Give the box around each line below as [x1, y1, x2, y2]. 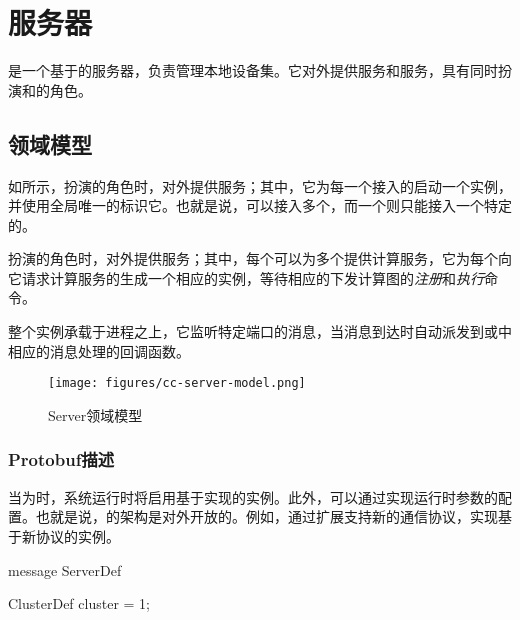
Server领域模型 [48, 404, 143, 425]
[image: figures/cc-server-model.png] [48, 376, 306, 391]
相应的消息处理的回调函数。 [8, 340, 190, 361]
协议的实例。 [35, 525, 120, 546]
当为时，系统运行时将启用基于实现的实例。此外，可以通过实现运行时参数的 [8, 486, 498, 507]
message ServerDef [8, 559, 122, 580]
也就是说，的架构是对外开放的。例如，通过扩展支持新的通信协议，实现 [35, 506, 498, 527]
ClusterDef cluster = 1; [8, 593, 150, 614]
